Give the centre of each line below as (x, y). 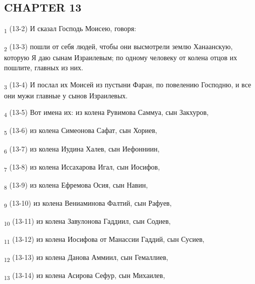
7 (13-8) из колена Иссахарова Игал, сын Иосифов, (82, 167)
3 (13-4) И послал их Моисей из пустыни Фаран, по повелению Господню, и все (128, 85)
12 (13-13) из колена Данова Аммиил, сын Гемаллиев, (86, 258)
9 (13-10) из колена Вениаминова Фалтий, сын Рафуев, (88, 203)
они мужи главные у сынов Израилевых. (66, 95)
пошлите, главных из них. (44, 67)
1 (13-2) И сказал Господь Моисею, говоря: (70, 29)
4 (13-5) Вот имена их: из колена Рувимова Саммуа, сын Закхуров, (106, 113)
